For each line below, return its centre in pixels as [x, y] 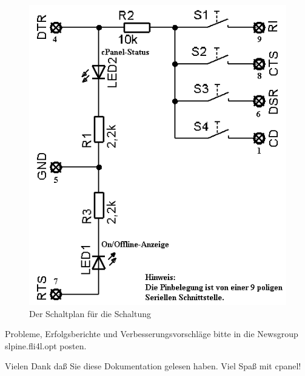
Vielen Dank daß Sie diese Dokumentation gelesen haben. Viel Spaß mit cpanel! [153, 366]
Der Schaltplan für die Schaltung [90, 313]
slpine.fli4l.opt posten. [46, 345]
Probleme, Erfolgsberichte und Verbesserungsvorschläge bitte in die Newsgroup [152, 334]
